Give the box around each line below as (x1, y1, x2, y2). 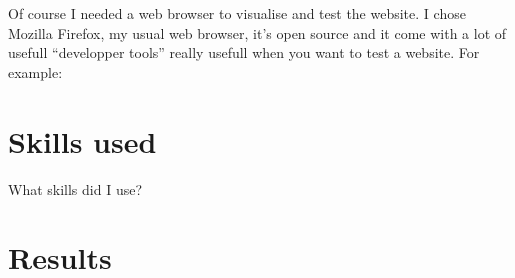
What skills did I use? (8, 178, 143, 199)
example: (8, 61, 63, 82)
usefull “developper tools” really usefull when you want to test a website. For (8, 42, 480, 63)
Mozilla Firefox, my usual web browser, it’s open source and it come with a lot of (8, 22, 507, 43)
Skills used (8, 120, 157, 161)
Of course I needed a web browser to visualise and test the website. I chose (8, 3, 466, 23)
